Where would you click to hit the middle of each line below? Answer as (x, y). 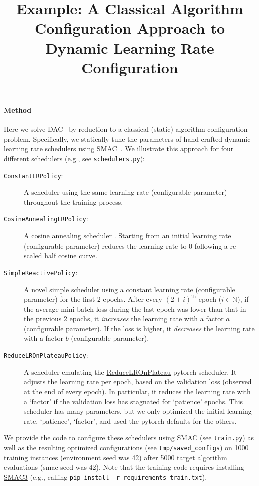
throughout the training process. (74, 202)
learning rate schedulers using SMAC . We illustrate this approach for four (119, 149)
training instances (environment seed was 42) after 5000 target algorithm (116, 457)
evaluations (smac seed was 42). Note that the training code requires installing (124, 467)
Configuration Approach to (130, 28)
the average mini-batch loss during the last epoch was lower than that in (135, 308)
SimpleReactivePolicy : (41, 272)
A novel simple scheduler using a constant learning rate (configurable (130, 289)
